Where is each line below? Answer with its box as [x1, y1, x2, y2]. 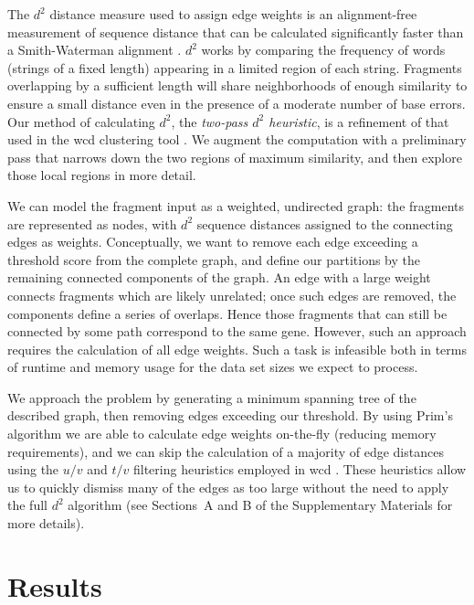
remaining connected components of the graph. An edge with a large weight [7, 268, 431, 287]
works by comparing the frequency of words [201, 40, 446, 59]
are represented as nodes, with [7, 214, 177, 233]
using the [7, 460, 59, 479]
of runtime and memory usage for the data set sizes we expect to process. [7, 357, 418, 377]
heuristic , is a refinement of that [269, 111, 449, 131]
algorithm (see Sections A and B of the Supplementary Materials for [68, 495, 453, 515]
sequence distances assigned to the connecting [196, 214, 453, 233]
